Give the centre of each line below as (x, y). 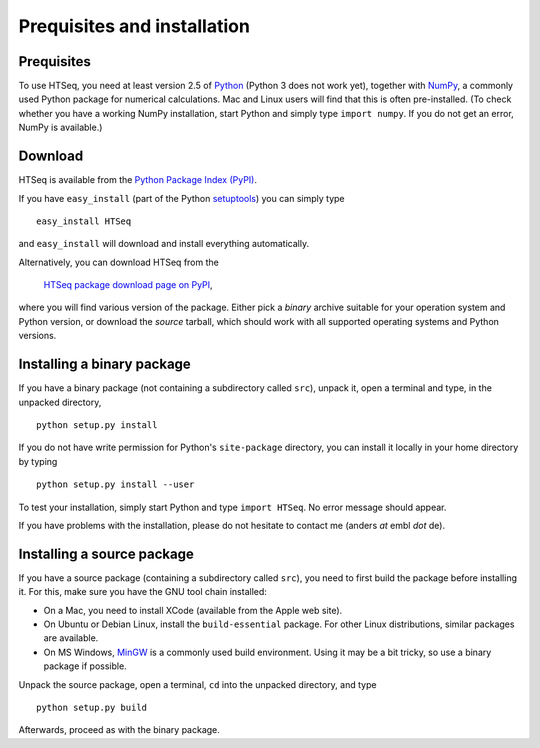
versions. (37, 336)
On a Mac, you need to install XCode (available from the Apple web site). (193, 610)
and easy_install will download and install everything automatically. (164, 244)
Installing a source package (106, 553)
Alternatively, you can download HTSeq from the (118, 262)
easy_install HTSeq (84, 221)
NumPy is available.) (60, 127)
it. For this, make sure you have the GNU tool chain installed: (142, 592)
